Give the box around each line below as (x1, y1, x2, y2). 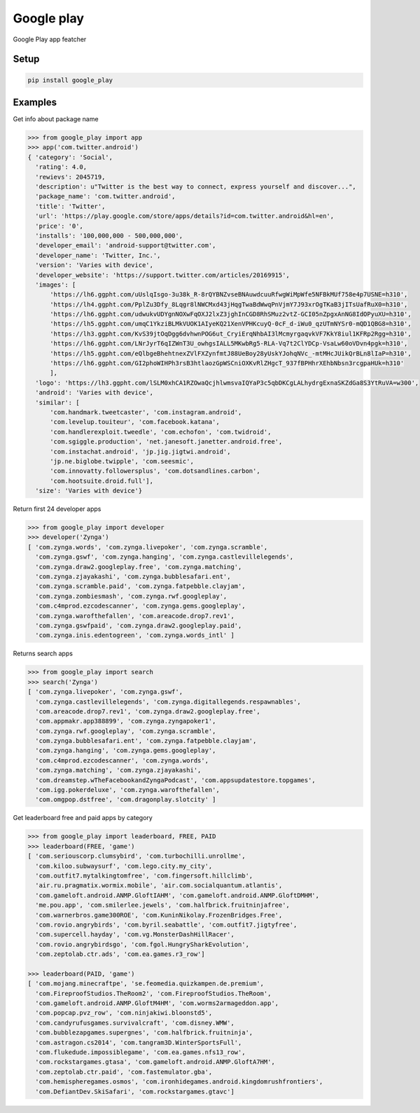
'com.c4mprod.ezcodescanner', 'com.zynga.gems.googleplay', (35, 602, 246, 610)
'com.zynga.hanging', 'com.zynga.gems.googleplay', (35, 746, 216, 755)
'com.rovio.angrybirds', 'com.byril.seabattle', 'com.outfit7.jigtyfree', (35, 920, 297, 929)
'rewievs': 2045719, (35, 172, 106, 181)
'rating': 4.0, (35, 163, 87, 171)
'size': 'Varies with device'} (35, 487, 143, 495)
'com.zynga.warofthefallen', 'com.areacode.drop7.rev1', (35, 612, 234, 620)
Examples (13, 96, 57, 108)
